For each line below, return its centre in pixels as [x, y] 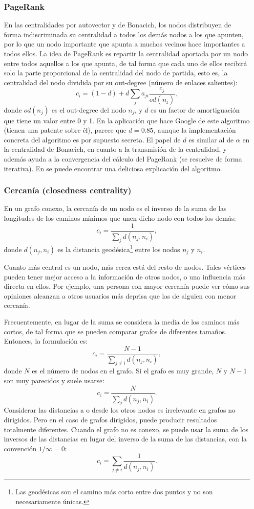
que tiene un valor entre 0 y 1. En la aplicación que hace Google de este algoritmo [127, 120]
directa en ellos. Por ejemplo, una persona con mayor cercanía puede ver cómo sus [127, 286]
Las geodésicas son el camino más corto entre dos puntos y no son [114, 492]
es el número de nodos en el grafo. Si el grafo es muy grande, [123, 371]
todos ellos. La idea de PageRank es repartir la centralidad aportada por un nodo [126, 53]
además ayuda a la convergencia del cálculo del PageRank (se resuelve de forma [123, 159]
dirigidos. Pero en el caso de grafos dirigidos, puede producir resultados [111, 419]
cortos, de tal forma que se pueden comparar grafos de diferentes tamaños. [115, 331]
